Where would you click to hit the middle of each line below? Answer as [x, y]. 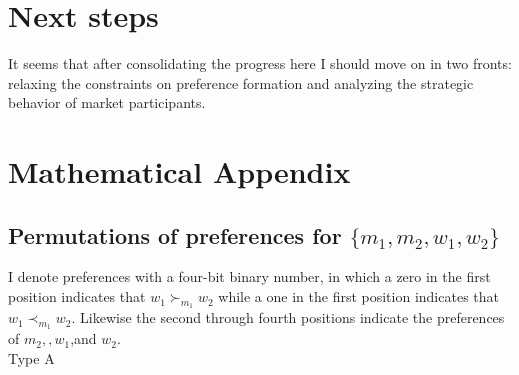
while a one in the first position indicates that [358, 296]
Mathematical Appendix [179, 171]
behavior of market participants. [107, 102]
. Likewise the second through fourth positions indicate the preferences [288, 317]
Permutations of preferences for [175, 234]
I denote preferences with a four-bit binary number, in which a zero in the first [249, 276]
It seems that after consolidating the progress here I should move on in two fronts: [260, 63]
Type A [31, 358]
